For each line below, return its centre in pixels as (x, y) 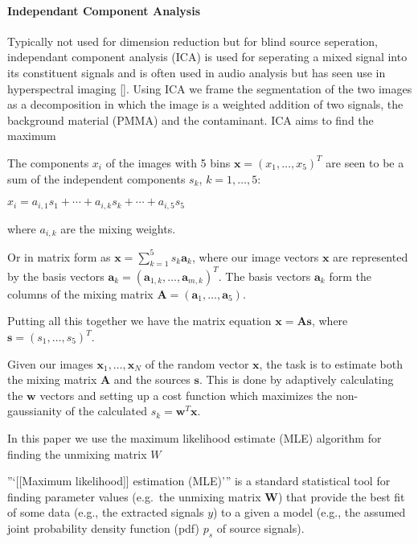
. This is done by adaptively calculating (296, 379)
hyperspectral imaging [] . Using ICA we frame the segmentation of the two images (210, 88)
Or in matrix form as (59, 256)
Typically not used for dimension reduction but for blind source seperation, (193, 41)
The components (48, 162)
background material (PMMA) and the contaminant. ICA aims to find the (191, 120)
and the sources (152, 379)
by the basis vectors (56, 276)
